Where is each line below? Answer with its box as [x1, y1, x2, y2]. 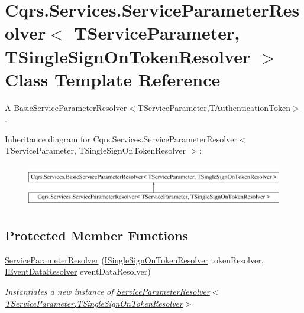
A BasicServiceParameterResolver [5, 101, 127, 113]
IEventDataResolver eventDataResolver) [5, 265, 151, 278]
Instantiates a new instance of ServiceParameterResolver [5, 285, 210, 297]
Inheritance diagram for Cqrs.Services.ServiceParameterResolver [5, 132, 237, 145]
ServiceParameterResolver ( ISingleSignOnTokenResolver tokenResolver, [5, 253, 264, 266]
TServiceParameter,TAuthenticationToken [137, 101, 291, 113]
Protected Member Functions [5, 226, 189, 244]
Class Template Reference [5, 67, 221, 91]
